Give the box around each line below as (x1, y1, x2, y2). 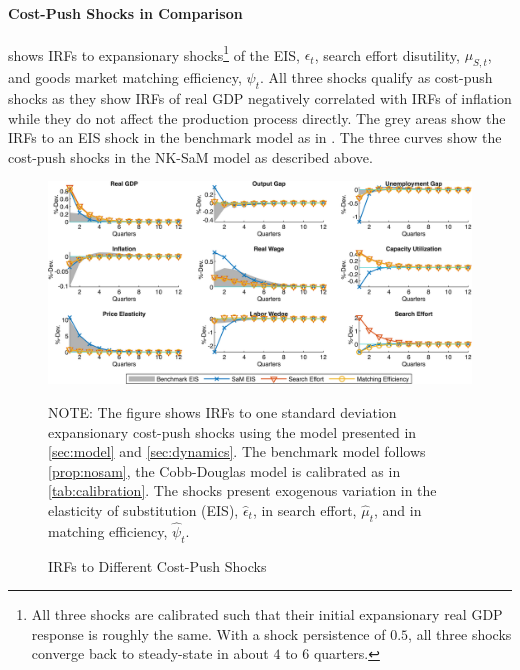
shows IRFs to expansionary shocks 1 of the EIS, (8, 41, 300, 65)
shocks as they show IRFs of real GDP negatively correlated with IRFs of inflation (8, 88, 512, 109)
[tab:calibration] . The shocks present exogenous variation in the (48, 480, 437, 501)
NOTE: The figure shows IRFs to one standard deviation (48, 401, 397, 422)
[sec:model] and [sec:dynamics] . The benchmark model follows (48, 441, 426, 462)
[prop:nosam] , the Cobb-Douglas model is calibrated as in (48, 460, 401, 481)
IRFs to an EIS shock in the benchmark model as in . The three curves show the (8, 127, 502, 148)
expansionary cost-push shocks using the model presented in (48, 421, 417, 442)
